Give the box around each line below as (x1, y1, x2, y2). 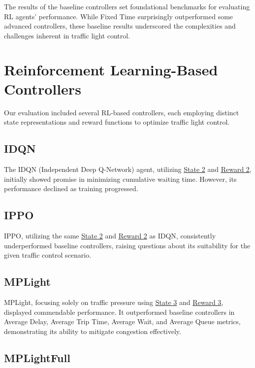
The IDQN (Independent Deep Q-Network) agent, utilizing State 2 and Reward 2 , (4, 164, 252, 174)
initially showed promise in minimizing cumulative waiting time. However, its (4, 173, 237, 184)
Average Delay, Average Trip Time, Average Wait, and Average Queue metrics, (4, 316, 241, 327)
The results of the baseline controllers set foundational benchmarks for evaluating (4, 1, 250, 11)
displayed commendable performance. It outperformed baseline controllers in (4, 306, 235, 317)
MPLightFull (4, 350, 70, 365)
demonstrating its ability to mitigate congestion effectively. (4, 326, 181, 336)
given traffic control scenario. (4, 250, 92, 260)
